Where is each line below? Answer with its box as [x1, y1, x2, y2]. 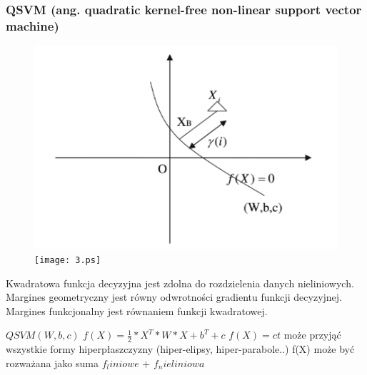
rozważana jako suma [6, 355, 99, 370]
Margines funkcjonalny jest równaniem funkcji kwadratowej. [6, 303, 268, 318]
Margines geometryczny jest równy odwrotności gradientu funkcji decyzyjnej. [6, 289, 343, 304]
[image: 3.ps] [34, 255, 101, 265]
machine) [6, 16, 59, 34]
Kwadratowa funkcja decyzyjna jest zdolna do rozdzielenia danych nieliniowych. [6, 275, 354, 290]
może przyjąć [283, 327, 341, 342]
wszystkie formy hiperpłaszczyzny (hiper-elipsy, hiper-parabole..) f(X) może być [6, 341, 355, 356]
